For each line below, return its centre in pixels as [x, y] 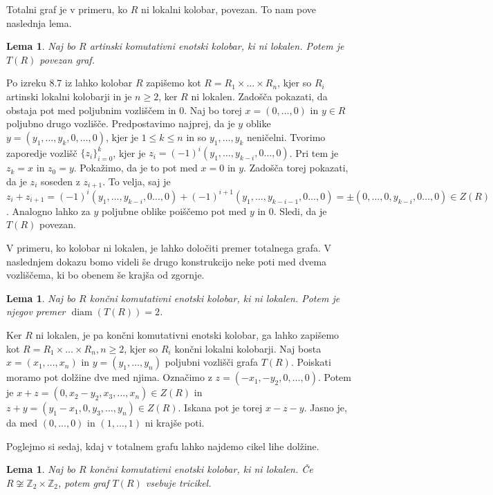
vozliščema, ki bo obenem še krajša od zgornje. [105, 275]
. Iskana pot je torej [220, 408]
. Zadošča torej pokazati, [296, 168]
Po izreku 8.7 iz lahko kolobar [69, 83]
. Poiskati [311, 362]
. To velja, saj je [137, 181]
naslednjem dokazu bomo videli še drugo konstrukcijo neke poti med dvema [167, 261]
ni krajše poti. [175, 423]
